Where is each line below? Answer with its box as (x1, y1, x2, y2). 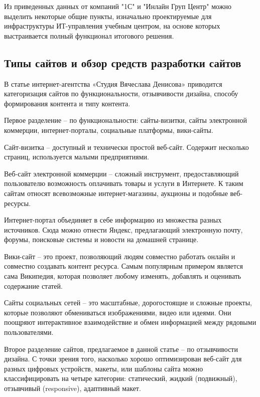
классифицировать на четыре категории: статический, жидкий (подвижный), (4, 373, 237, 383)
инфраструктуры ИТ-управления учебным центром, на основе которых (4, 21, 220, 31)
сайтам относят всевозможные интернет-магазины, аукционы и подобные (4, 187, 228, 198)
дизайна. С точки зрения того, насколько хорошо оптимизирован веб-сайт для (4, 353, 242, 364)
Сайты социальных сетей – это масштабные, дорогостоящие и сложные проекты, (4, 297, 252, 308)
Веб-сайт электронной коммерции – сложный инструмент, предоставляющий (4, 168, 239, 178)
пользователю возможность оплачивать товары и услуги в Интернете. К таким (4, 178, 243, 188)
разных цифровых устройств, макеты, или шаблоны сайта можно (4, 363, 203, 373)
